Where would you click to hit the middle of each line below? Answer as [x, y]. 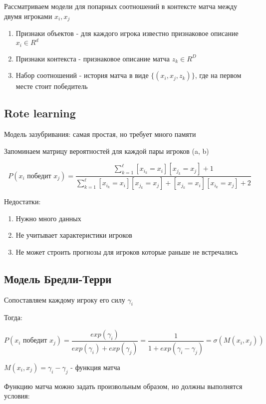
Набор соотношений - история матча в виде [82, 75]
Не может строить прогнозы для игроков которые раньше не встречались [127, 251]
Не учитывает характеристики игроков [74, 235]
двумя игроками [28, 16]
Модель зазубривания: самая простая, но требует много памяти [100, 134]
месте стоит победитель [52, 86]
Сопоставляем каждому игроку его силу [65, 299]
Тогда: [13, 317]
